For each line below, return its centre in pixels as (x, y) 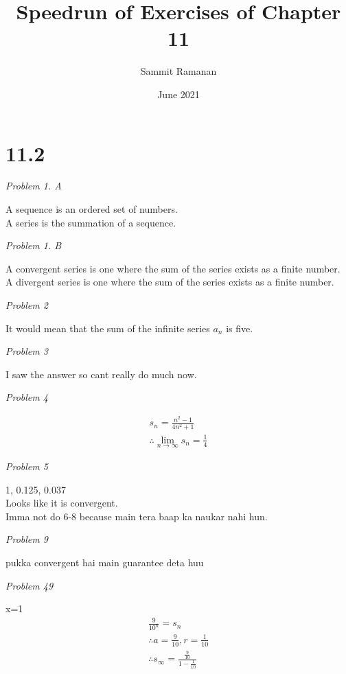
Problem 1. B (34, 245)
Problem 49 (30, 585)
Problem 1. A (34, 186)
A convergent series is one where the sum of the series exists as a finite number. (173, 268)
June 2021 (178, 94)
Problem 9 (27, 539)
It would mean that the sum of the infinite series (108, 328)
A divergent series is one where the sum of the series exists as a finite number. (170, 282)
